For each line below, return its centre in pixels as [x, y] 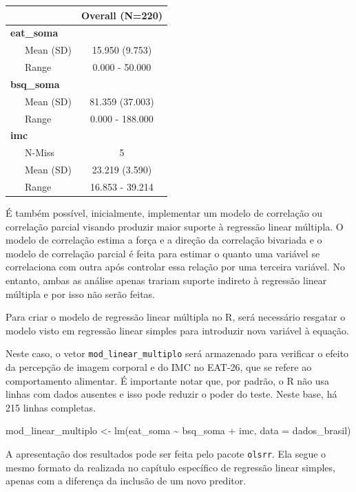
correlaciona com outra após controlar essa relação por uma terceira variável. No [175, 267]
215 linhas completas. [51, 407]
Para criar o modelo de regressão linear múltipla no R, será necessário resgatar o [176, 317]
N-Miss [39, 152]
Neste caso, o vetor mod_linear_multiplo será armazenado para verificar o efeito [177, 353]
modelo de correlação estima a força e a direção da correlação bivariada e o [164, 240]
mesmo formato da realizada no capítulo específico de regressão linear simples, [170, 467]
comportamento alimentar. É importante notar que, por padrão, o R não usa [168, 380]
